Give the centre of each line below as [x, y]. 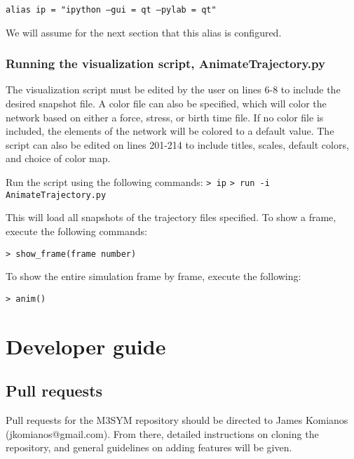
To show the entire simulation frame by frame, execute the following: [154, 276]
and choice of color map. [58, 158]
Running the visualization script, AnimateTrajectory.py [165, 64]
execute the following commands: [76, 231]
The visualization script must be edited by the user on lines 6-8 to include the [173, 89]
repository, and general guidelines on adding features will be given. [149, 447]
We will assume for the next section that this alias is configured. [144, 32]
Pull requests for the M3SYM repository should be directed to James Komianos [177, 420]
